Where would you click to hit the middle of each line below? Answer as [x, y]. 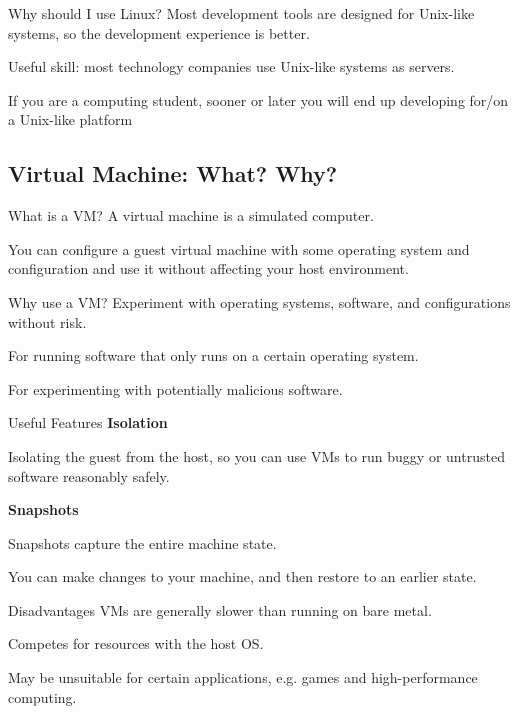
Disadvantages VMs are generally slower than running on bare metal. [220, 609]
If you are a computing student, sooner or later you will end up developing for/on [258, 99]
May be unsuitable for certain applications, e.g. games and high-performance [243, 677]
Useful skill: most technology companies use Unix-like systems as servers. [231, 66]
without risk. [47, 321]
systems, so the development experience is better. [159, 32]
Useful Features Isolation [88, 422]
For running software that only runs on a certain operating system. [213, 355]
